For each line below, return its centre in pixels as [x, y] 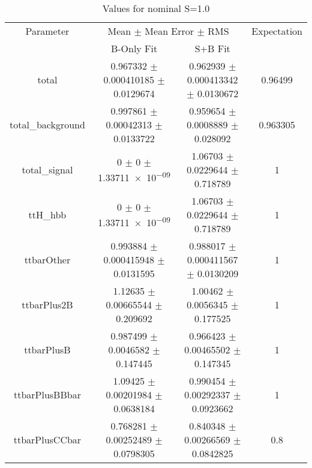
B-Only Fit [134, 48]
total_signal [47, 169]
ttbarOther [47, 259]
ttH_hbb [47, 214]
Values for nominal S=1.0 [156, 8]
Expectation [277, 31]
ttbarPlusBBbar [47, 394]
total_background [47, 124]
